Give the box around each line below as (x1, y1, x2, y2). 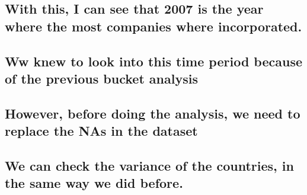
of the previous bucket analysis (5, 69, 198, 87)
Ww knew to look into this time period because (5, 52, 303, 70)
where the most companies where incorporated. (5, 17, 302, 35)
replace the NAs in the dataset (5, 122, 198, 140)
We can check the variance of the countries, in (5, 156, 294, 174)
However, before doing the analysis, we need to (5, 104, 300, 122)
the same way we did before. (5, 174, 183, 192)
